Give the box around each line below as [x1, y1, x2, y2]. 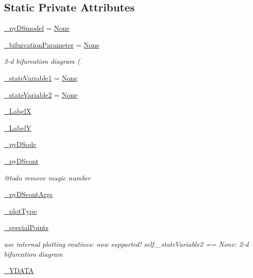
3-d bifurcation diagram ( [4, 56, 80, 66]
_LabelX [4, 106, 32, 116]
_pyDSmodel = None [4, 23, 70, 33]
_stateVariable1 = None [4, 72, 78, 83]
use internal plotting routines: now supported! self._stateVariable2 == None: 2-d [4, 238, 249, 249]
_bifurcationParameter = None [4, 39, 100, 49]
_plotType [4, 205, 37, 216]
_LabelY [4, 122, 32, 133]
